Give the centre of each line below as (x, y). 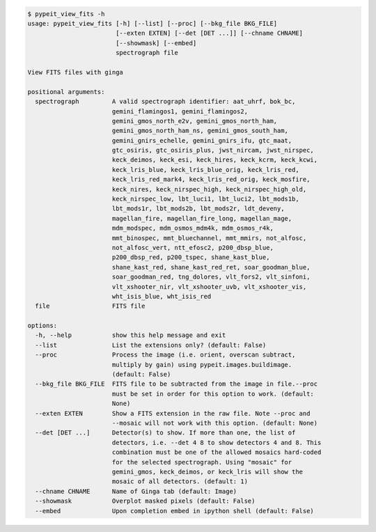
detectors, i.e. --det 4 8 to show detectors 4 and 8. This (217, 443)
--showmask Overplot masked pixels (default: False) (145, 501)
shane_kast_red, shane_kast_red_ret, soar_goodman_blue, (211, 267)
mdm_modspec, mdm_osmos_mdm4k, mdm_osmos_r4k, (193, 228)
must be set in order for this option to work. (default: (213, 394)
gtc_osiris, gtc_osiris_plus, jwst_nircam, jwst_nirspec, (213, 150)
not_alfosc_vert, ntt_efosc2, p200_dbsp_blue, (193, 248)
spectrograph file (147, 53)
